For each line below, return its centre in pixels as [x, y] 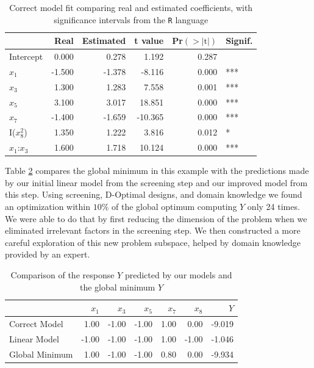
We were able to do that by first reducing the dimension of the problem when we [156, 218]
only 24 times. [273, 207]
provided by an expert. [48, 254]
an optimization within [48, 207]
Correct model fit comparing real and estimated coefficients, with [131, 7]
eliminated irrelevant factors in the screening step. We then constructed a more [153, 230]
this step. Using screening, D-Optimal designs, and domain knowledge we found [154, 194]
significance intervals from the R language [131, 19]
